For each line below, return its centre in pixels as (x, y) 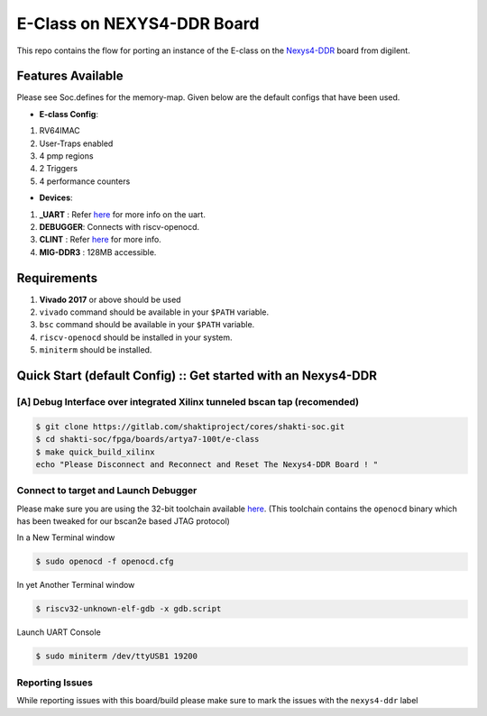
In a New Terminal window (66, 537)
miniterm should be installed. (96, 350)
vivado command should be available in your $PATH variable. (154, 312)
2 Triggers (59, 169)
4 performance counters (85, 181)
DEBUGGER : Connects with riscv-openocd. (119, 226)
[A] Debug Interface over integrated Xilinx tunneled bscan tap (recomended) (188, 402)
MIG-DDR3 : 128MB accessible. (98, 252)
